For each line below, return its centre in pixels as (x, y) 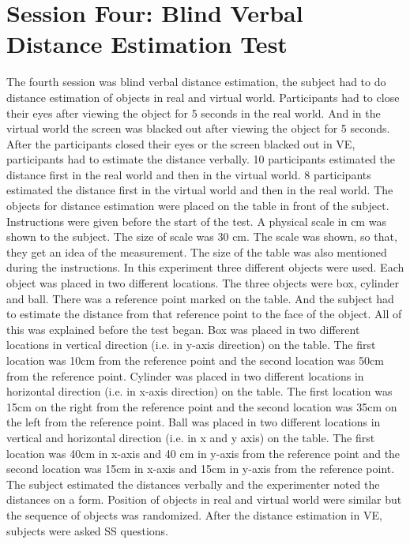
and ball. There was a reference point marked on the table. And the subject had (200, 298)
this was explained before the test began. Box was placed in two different (183, 329)
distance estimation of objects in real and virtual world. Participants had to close (203, 97)
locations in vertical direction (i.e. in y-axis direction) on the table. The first (191, 345)
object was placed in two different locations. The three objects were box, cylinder (203, 283)
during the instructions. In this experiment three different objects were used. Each (205, 267)
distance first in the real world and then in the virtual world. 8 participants (189, 174)
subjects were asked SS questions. (87, 530)
